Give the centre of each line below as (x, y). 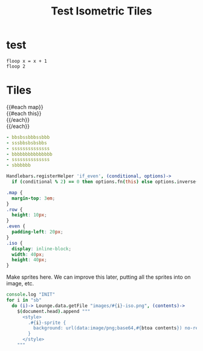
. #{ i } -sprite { (47, 323)
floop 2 (16, 66)
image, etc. (20, 283)
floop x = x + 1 (27, 61)
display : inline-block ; (41, 248)
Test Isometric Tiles (101, 11)
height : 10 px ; (29, 215)
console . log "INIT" (31, 295)
